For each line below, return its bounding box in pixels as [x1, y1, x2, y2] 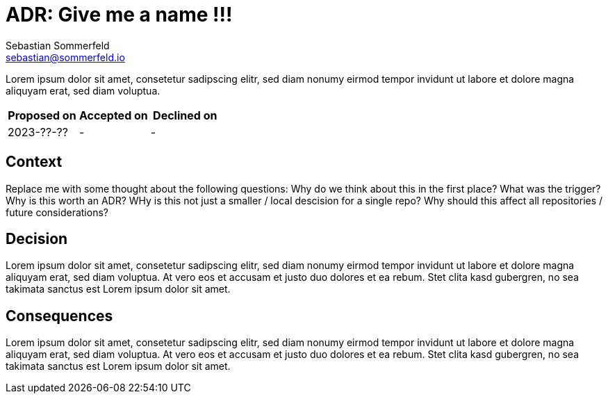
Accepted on [79, 108, 148, 122]
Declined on [153, 108, 217, 122]
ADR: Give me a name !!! [6, 3, 233, 26]
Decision [6, 230, 68, 248]
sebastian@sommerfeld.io [6, 51, 125, 63]
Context [6, 153, 63, 171]
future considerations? [6, 206, 108, 218]
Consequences [6, 307, 113, 325]
